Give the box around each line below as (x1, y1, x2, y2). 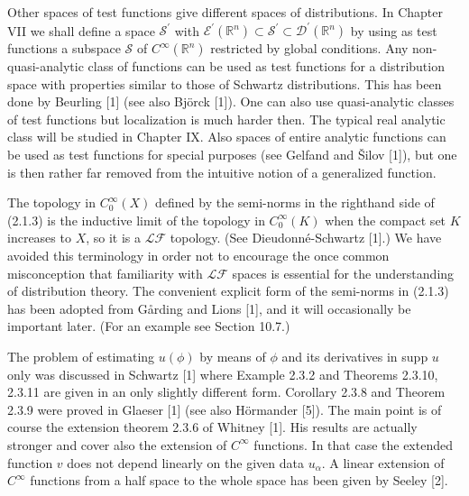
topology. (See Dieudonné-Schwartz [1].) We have (170, 228, 442, 247)
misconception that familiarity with (7, 263, 203, 282)
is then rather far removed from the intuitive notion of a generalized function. (7, 162, 437, 181)
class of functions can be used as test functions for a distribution (87, 57, 445, 76)
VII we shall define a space (7, 21, 155, 40)
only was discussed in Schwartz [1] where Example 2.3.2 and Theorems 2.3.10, (7, 364, 438, 383)
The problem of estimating (7, 347, 155, 365)
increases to (7, 228, 71, 247)
